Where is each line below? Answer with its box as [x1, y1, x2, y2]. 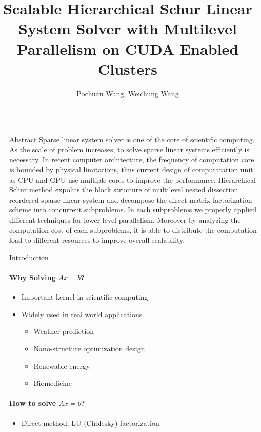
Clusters [97, 58, 158, 79]
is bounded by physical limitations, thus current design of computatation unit [9, 164, 253, 175]
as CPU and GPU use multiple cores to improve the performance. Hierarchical [9, 174, 256, 185]
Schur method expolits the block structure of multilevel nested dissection [9, 184, 238, 195]
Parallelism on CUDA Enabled [16, 38, 239, 59]
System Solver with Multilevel [18, 18, 237, 39]
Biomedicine [33, 378, 72, 388]
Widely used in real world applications [21, 308, 143, 319]
